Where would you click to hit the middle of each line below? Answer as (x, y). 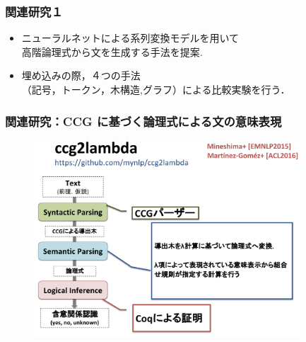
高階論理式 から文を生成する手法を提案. (112, 51)
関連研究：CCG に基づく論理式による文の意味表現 (143, 121)
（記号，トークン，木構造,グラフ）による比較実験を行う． (156, 89)
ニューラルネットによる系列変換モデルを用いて (130, 38)
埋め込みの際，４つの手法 (81, 75)
